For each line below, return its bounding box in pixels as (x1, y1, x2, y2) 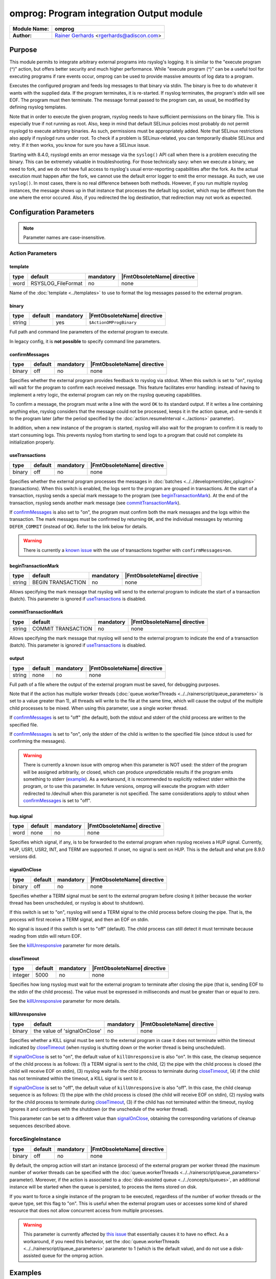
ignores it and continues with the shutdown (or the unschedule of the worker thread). (9, 1106, 189, 1112)
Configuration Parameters (9, 208, 95, 216)
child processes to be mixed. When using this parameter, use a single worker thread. (9, 705, 188, 711)
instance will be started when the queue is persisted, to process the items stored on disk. (9, 1184, 197, 1190)
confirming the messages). (9, 738, 66, 744)
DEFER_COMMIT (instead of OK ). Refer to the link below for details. (9, 523, 148, 530)
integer (12, 972, 30, 979)
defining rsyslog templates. (9, 104, 67, 110)
